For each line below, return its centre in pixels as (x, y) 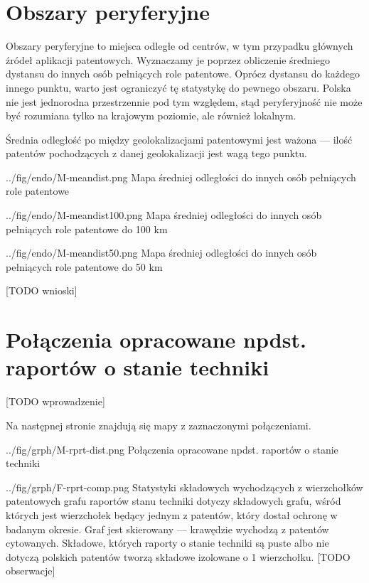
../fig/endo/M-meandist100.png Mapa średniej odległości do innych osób (164, 215)
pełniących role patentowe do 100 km (87, 229)
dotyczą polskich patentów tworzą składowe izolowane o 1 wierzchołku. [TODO (178, 556)
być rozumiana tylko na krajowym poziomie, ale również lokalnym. (151, 116)
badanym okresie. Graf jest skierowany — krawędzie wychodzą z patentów (167, 529)
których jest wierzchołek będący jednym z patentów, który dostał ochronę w (172, 514)
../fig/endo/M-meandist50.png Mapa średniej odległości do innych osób (161, 253)
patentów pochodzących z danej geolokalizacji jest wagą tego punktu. (156, 153)
